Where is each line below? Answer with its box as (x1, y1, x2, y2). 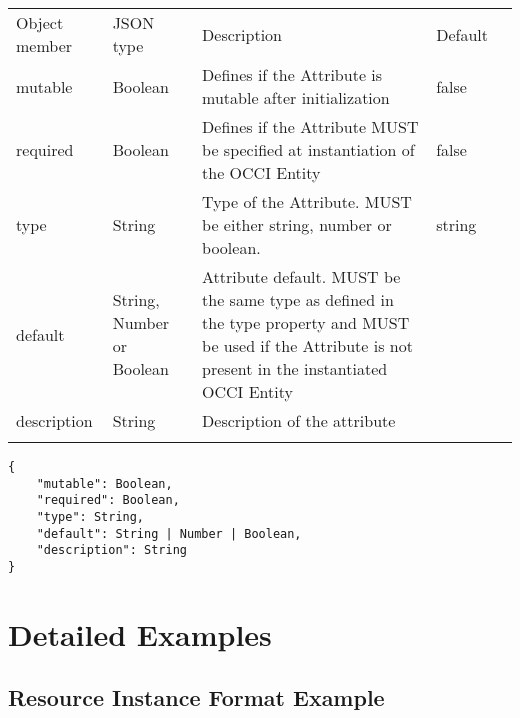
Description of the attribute (202, 409, 396, 432)
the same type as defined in (202, 288, 394, 311)
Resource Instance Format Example (8, 682, 385, 713)
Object (16, 11, 64, 34)
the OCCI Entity (202, 161, 321, 184)
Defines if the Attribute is (202, 63, 383, 86)
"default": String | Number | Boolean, (36, 526, 302, 541)
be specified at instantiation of (202, 138, 415, 161)
